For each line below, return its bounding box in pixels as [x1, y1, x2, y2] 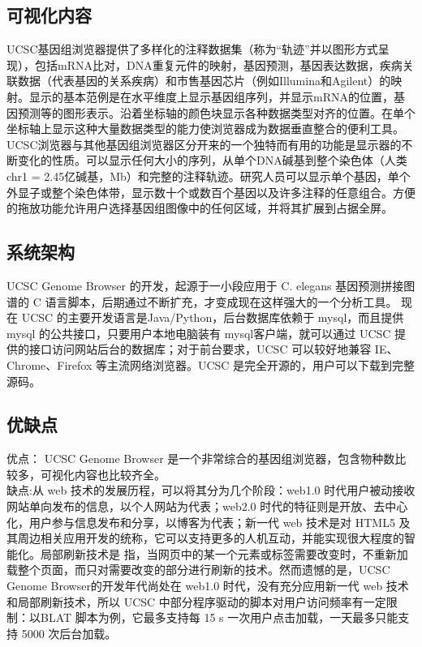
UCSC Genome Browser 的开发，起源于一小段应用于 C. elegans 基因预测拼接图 [6, 276, 416, 294]
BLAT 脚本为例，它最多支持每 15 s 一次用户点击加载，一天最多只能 [40, 609, 398, 626]
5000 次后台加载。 [21, 624, 117, 641]
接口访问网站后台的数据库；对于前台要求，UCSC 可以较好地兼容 [28, 341, 372, 358]
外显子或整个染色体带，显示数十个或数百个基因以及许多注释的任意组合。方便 [6, 183, 416, 200]
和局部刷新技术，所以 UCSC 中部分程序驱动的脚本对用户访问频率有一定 [6, 593, 386, 610]
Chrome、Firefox [6, 356, 93, 373]
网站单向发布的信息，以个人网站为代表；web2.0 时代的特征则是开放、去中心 [6, 498, 408, 515]
